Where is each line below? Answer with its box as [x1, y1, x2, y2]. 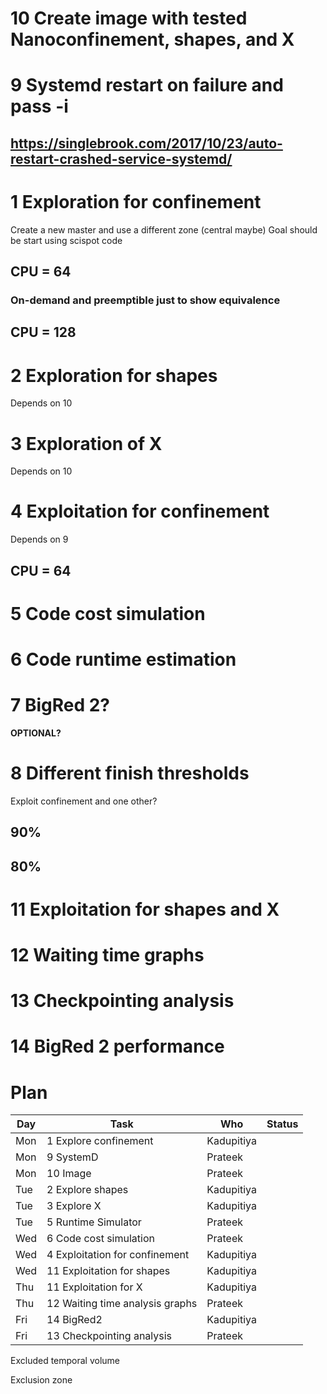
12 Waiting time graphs [10, 944, 205, 967]
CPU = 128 [10, 324, 77, 341]
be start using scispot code [10, 234, 123, 246]
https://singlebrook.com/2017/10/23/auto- [10, 135, 283, 152]
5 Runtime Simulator [46, 1215, 142, 1229]
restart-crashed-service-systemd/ [10, 150, 233, 167]
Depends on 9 [10, 533, 69, 546]
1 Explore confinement [46, 1134, 154, 1148]
